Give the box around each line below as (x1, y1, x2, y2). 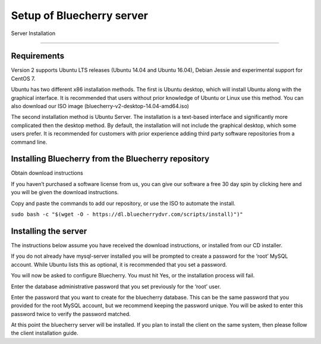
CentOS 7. (11, 75, 36, 82)
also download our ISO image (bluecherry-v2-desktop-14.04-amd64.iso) (11, 103, 190, 110)
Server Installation (11, 30, 56, 37)
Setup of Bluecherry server (11, 9, 149, 22)
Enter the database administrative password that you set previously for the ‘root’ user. (11, 283, 221, 290)
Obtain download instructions (11, 169, 83, 176)
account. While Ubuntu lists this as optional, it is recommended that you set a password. (11, 261, 227, 268)
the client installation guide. (11, 330, 78, 337)
